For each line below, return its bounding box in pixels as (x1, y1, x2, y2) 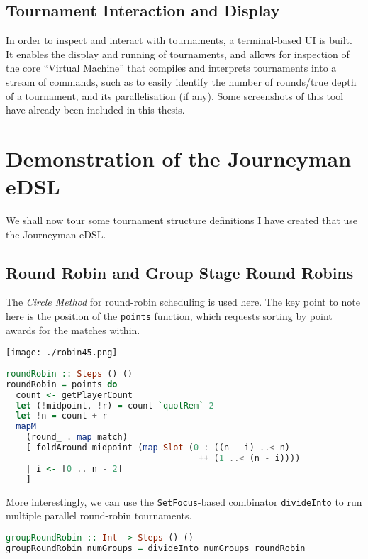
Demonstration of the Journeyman (6, 143, 352, 172)
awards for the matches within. (6, 322, 140, 337)
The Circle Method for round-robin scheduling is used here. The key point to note (6, 294, 360, 309)
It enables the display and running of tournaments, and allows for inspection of (6, 46, 350, 61)
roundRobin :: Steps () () (6, 368, 133, 379)
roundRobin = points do (6, 379, 118, 389)
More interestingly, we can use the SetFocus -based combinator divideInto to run (6, 494, 362, 509)
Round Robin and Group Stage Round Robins (6, 261, 354, 283)
